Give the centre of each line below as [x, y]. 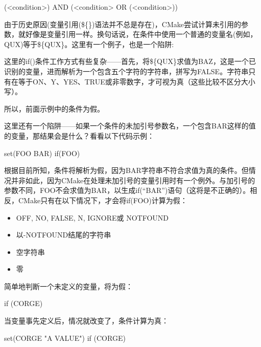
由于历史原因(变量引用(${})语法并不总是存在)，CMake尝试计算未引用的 [123, 24]
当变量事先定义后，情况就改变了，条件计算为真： [86, 321]
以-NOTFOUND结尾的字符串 [64, 235]
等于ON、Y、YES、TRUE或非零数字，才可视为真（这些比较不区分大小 [137, 81]
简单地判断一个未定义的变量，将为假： [68, 286]
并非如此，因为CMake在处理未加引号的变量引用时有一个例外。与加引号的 [133, 180]
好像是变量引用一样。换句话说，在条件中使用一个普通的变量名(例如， [141, 34]
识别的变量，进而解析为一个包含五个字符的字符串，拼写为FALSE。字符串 [126, 71]
